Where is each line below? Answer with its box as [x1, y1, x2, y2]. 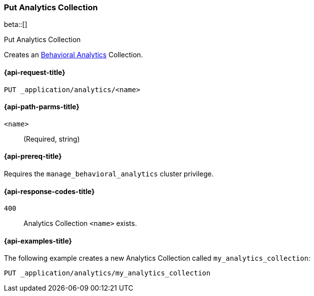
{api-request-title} [4, 68, 66, 76]
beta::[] [4, 20, 27, 29]
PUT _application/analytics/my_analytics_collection [4, 269, 211, 277]
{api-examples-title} [4, 236, 72, 245]
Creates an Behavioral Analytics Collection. [4, 50, 143, 59]
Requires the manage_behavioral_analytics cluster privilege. [4, 170, 214, 178]
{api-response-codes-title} [4, 187, 95, 196]
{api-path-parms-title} [4, 102, 80, 111]
